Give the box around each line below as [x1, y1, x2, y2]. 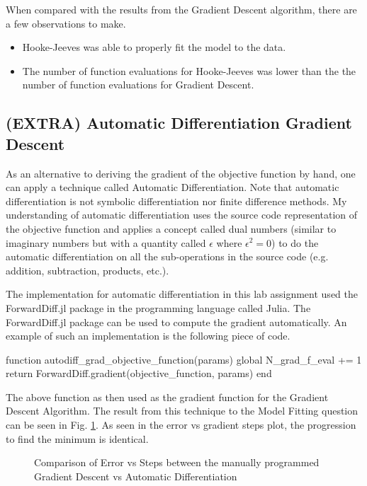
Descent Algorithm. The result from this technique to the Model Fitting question [6, 403, 358, 418]
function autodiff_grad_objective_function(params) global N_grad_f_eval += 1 [6, 352, 362, 366]
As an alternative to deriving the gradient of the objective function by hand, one [6, 166, 356, 180]
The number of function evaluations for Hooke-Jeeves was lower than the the [22, 63, 356, 78]
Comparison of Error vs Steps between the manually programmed [34, 455, 320, 470]
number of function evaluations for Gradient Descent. [22, 77, 254, 92]
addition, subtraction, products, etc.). [6, 262, 169, 277]
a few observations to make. [6, 16, 126, 30]
